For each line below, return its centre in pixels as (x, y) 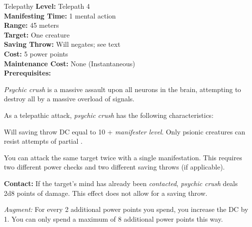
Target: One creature (37, 34)
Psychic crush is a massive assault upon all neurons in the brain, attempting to (123, 89)
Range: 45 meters (31, 25)
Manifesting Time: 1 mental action (60, 15)
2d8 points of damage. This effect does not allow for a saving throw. (106, 193)
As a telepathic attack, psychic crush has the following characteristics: (109, 115)
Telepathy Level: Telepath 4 (47, 6)
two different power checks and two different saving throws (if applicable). (115, 167)
